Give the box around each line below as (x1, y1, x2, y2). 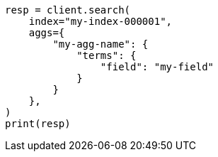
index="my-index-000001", (28, 16, 173, 27)
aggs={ (28, 27, 65, 38)
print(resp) (5, 118, 71, 129)
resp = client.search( (5, 4, 131, 16)
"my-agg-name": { (52, 38, 149, 50)
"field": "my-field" (100, 61, 214, 72)
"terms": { (76, 50, 137, 61)
